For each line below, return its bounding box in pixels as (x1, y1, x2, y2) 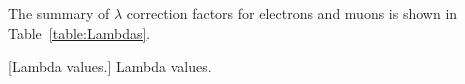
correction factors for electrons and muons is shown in (126, 3, 458, 23)
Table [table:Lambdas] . (8, 22, 151, 43)
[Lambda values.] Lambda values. (8, 56, 212, 77)
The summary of (8, 3, 110, 23)
